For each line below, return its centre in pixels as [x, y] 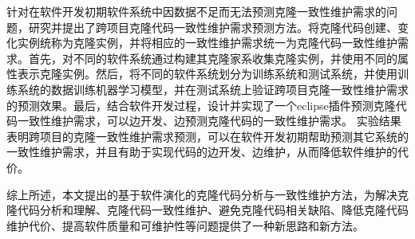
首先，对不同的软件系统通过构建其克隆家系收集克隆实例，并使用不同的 [213, 58]
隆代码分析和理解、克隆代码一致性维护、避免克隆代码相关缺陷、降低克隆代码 [207, 210]
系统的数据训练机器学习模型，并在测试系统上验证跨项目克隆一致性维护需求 [213, 89]
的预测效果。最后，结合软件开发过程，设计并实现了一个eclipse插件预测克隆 [201, 105]
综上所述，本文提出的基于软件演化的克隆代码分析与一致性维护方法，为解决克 [207, 194]
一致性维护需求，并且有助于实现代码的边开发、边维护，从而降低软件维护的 [202, 152]
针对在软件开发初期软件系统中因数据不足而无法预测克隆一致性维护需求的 [196, 11]
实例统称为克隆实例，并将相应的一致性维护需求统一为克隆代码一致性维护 [207, 43]
